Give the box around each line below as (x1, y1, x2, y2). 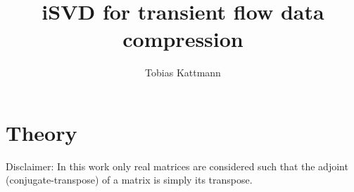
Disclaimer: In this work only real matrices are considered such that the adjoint (6, 158, 348, 173)
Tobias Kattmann (145, 65, 221, 80)
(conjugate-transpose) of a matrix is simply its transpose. (6, 172, 253, 187)
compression (122, 25, 244, 53)
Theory (6, 118, 77, 146)
